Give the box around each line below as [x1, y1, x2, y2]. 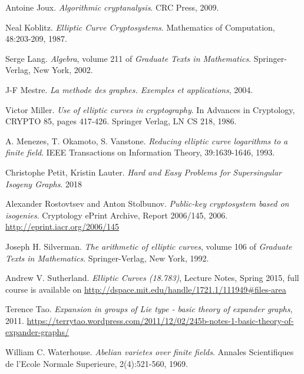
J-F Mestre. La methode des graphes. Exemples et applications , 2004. [5, 83, 253, 95]
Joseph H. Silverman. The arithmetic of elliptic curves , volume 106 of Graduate [5, 240, 292, 252]
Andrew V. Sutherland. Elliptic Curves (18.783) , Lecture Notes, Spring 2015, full [5, 272, 299, 284]
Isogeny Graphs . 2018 [5, 177, 82, 190]
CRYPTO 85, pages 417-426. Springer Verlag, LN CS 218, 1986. [5, 115, 237, 127]
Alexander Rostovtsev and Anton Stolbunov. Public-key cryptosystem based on [5, 197, 289, 210]
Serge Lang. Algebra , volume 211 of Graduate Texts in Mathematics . [5, 52, 252, 64]
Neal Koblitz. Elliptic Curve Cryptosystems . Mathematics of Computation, [5, 21, 275, 33]
